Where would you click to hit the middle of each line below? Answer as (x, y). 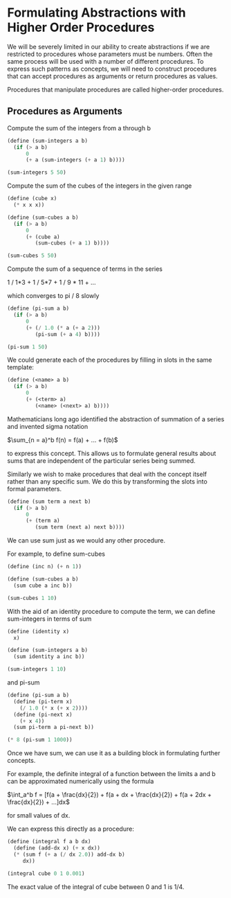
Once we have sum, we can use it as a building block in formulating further (114, 753)
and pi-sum (24, 683)
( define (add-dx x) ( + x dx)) (57, 848)
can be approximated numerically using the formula (81, 782)
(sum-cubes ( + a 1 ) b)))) (72, 243)
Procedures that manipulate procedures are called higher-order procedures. (115, 89)
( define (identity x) (38, 631)
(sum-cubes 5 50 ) (32, 256)
